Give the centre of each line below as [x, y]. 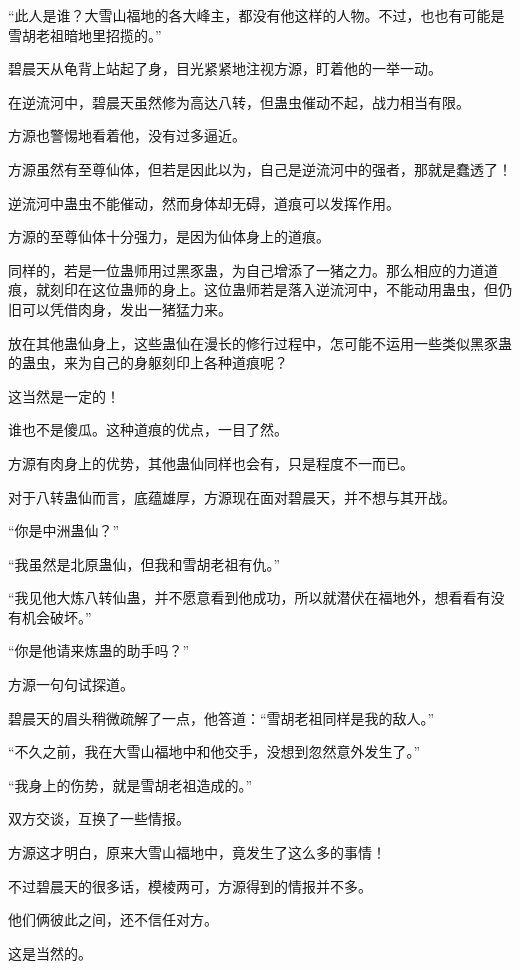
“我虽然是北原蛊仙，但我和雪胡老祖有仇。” [144, 563]
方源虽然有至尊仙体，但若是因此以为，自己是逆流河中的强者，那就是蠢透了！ [260, 168]
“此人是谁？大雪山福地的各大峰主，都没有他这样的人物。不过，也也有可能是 [256, 15]
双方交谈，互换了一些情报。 [99, 818]
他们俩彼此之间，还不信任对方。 [113, 919]
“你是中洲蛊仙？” [64, 530]
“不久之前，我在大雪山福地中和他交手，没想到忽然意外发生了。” [214, 751]
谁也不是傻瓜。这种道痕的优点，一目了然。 [148, 429]
